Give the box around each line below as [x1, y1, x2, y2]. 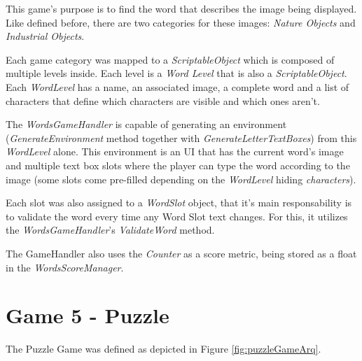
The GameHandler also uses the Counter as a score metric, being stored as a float [6, 246, 357, 260]
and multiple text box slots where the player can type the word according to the [6, 157, 350, 172]
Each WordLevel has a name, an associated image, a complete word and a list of [6, 79, 349, 94]
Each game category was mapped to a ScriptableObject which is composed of [6, 52, 335, 66]
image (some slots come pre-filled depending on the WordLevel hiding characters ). [6, 171, 356, 186]
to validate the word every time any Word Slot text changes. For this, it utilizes [6, 208, 348, 223]
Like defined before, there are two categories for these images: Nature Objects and [6, 15, 356, 29]
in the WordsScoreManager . [6, 260, 124, 274]
